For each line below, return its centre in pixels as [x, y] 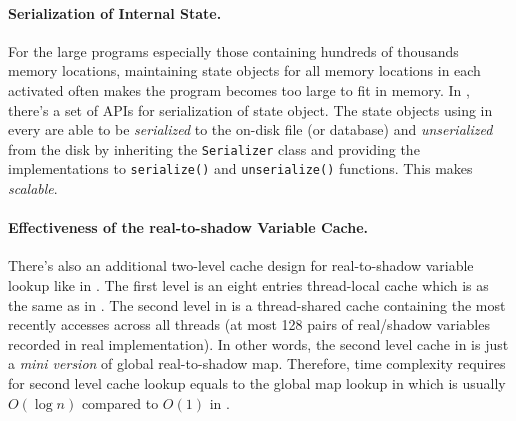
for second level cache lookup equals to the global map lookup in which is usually [257, 383]
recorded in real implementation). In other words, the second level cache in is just [258, 343]
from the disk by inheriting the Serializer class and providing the [214, 148]
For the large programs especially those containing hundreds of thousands [233, 50]
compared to [120, 402]
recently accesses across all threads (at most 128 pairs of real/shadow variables [249, 324]
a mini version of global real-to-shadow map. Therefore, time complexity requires [257, 363]
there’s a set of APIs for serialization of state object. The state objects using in [250, 109]
